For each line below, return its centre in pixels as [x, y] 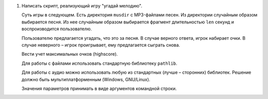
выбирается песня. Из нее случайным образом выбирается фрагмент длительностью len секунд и [128, 22]
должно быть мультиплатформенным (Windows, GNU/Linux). [86, 79]
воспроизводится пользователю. [57, 29]
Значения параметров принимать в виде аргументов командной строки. [99, 88]
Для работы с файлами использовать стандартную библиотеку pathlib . [100, 63]
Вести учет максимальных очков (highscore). [70, 54]
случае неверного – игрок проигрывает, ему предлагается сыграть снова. [101, 45]
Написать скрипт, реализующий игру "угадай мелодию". [82, 6]
